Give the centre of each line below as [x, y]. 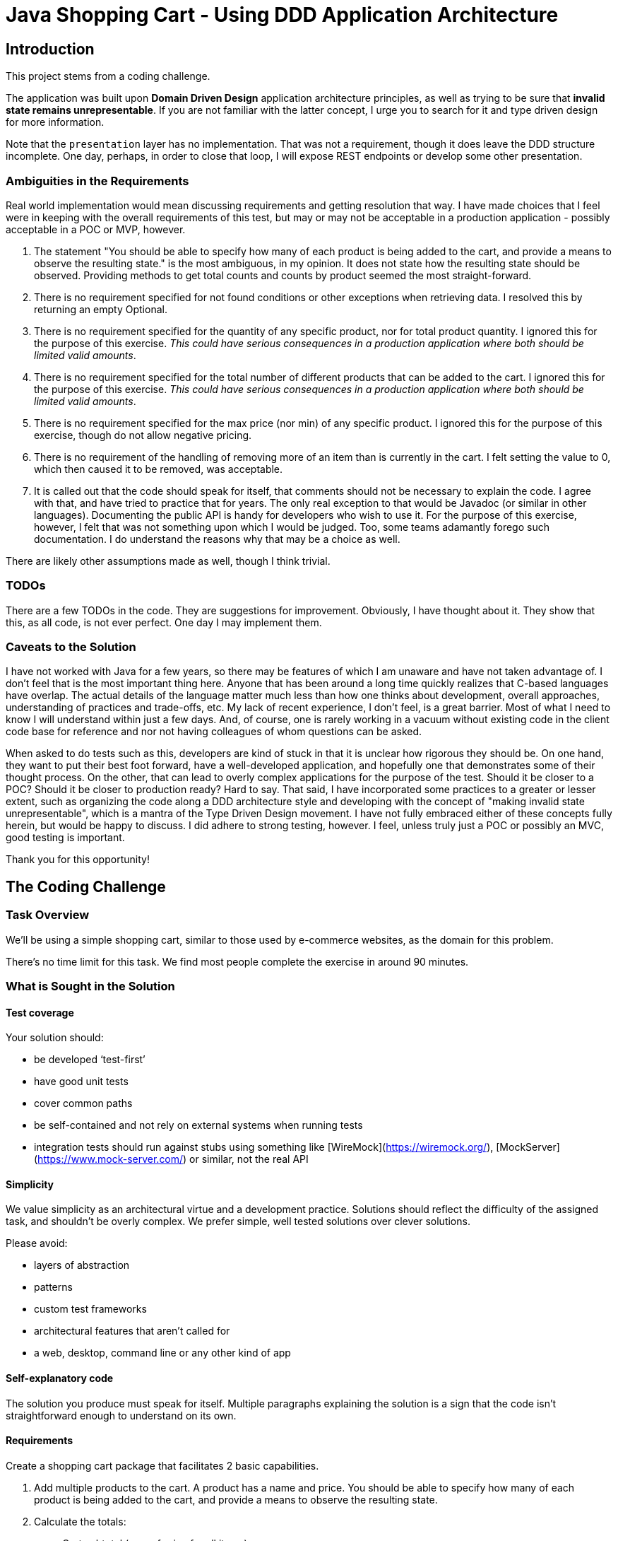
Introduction [50, 49]
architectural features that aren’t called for [132, 1331]
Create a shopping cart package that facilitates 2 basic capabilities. [162, 1465]
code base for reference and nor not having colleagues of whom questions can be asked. [214, 732]
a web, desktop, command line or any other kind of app [162, 1353]
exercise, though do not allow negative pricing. [143, 435]
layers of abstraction [82, 1265]
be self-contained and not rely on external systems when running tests [198, 1125]
